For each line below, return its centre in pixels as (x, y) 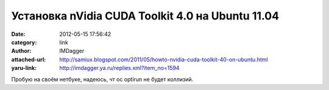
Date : (18, 34)
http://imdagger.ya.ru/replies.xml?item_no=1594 (119, 68)
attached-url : (29, 59)
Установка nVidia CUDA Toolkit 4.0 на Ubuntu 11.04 (145, 16)
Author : (21, 51)
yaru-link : (24, 68)
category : (24, 42)
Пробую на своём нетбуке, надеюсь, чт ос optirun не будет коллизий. (102, 79)
